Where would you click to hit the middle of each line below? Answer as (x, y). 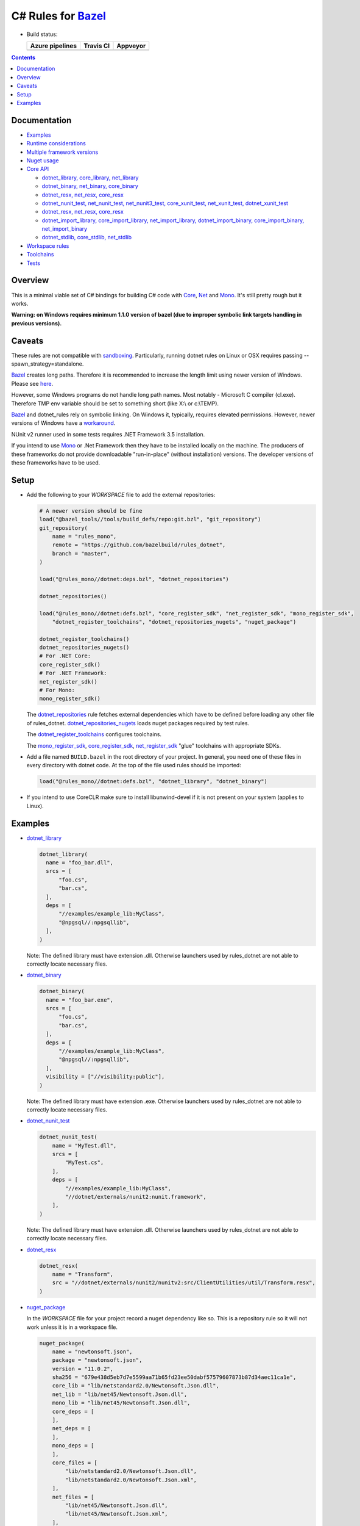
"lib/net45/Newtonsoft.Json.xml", (116, 1514)
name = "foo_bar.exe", (80, 1000)
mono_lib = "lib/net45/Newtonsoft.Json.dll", (121, 1403)
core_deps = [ (73, 1411)
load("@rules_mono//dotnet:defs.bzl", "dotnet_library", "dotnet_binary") (154, 782)
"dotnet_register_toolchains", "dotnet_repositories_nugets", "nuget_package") (174, 622)
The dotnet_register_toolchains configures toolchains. (94, 734)
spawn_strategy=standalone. (48, 364)
